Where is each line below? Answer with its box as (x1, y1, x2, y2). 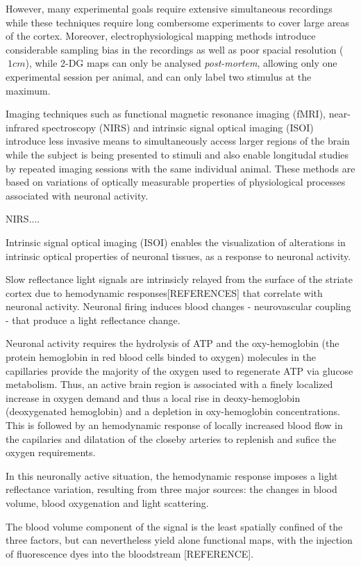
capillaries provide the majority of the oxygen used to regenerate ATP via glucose (6, 363, 353, 378)
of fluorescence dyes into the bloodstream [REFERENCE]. (6, 546, 254, 560)
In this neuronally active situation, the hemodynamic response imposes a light (6, 468, 338, 483)
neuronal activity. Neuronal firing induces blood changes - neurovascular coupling (6, 299, 351, 314)
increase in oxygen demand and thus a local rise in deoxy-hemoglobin (6, 390, 301, 405)
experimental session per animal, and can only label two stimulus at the (6, 69, 312, 83)
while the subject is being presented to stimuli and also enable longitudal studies (6, 147, 349, 161)
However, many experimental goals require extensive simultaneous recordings (6, 1, 333, 15)
